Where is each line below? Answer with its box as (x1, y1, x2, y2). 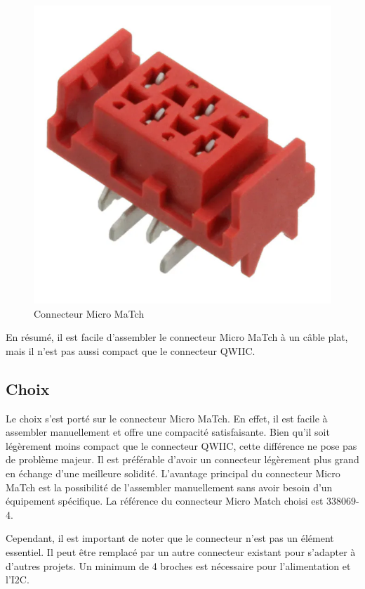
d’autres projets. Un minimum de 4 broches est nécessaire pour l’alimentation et (6, 558, 351, 573)
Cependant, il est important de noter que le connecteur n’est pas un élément (6, 531, 334, 545)
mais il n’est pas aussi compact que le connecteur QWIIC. (6, 343, 255, 358)
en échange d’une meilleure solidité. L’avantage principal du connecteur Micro (6, 465, 340, 480)
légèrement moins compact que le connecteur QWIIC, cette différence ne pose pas (6, 438, 357, 453)
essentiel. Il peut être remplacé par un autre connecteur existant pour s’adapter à (6, 544, 356, 559)
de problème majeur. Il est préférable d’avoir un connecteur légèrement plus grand (6, 452, 359, 467)
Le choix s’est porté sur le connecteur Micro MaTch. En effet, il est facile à (6, 410, 328, 425)
